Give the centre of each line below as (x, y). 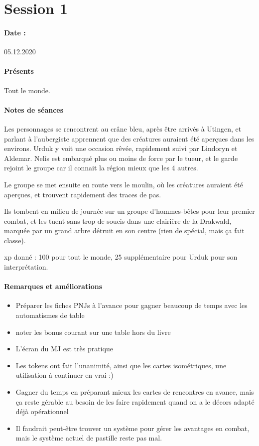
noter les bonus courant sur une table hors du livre (93, 332)
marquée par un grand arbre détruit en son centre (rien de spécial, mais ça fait (124, 230)
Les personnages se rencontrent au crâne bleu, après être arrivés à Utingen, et (123, 128)
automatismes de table (50, 315)
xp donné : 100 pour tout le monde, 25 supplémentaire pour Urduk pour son (121, 257)
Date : (15, 32)
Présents (19, 71)
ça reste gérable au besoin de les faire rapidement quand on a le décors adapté (135, 401)
